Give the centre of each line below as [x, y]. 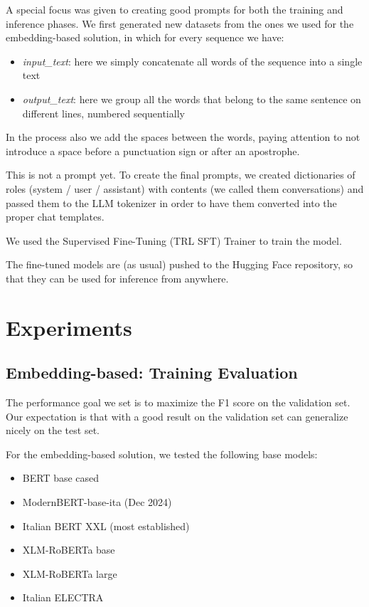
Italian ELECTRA [63, 597]
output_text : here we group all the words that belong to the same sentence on [192, 99]
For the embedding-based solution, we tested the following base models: [162, 454]
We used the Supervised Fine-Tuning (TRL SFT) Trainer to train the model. [174, 240]
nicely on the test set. [53, 430]
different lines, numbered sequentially [103, 113]
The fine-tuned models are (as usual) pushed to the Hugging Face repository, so [180, 264]
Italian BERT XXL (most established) [106, 526]
